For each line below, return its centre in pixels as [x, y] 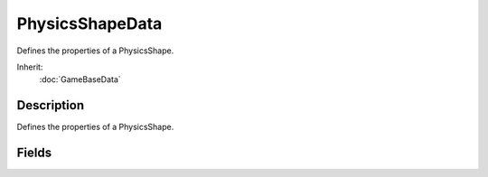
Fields [34, 153]
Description [51, 105]
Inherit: [30, 67]
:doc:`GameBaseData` [80, 79]
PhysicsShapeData [89, 23]
